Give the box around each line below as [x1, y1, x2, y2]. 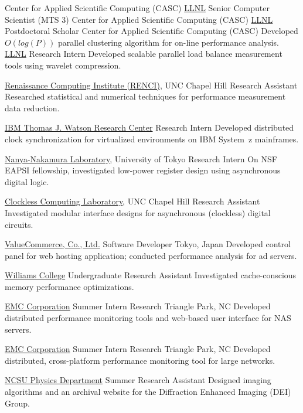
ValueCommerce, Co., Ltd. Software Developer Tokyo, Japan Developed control [5, 238, 291, 250]
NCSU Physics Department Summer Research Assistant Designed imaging [5, 374, 271, 386]
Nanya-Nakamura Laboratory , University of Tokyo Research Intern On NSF [5, 152, 277, 165]
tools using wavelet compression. [5, 59, 121, 71]
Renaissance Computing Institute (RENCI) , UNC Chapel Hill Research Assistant [5, 78, 298, 91]
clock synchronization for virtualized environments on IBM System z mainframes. [5, 132, 299, 145]
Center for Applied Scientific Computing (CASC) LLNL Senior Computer [5, 2, 270, 13]
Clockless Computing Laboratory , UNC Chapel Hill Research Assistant [5, 195, 260, 207]
